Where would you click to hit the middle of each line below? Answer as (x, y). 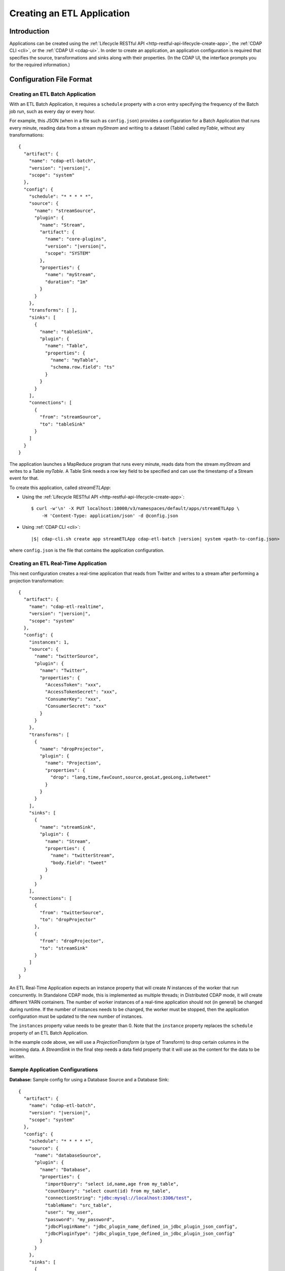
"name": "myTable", (75, 360)
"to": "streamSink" (64, 948)
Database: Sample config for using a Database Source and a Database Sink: (89, 1080)
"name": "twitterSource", (66, 656)
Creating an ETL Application (70, 13)
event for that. (24, 478)
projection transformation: (37, 581)
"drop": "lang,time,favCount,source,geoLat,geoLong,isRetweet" (131, 777)
